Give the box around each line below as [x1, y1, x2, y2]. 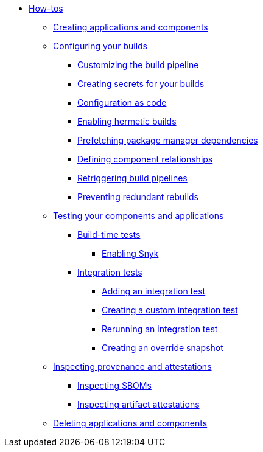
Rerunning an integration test [102, 324, 218, 334]
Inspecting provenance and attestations [53, 361, 212, 372]
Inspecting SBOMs [77, 380, 152, 391]
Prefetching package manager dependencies [77, 135, 258, 145]
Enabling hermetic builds [77, 116, 177, 127]
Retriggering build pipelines [77, 173, 188, 183]
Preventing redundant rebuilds [77, 192, 199, 202]
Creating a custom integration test [102, 305, 238, 315]
